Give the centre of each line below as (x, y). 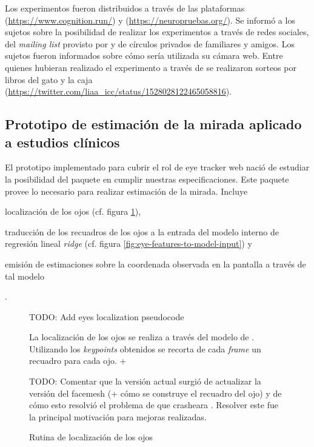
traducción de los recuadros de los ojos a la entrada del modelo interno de (142, 231)
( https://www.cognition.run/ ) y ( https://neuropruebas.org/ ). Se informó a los (150, 20)
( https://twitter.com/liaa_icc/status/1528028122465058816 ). (119, 91)
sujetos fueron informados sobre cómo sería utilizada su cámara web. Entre (144, 55)
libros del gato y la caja (49, 79)
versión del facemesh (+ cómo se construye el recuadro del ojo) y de (155, 393)
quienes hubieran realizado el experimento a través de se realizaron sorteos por (151, 67)
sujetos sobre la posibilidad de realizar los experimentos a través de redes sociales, (157, 32)
